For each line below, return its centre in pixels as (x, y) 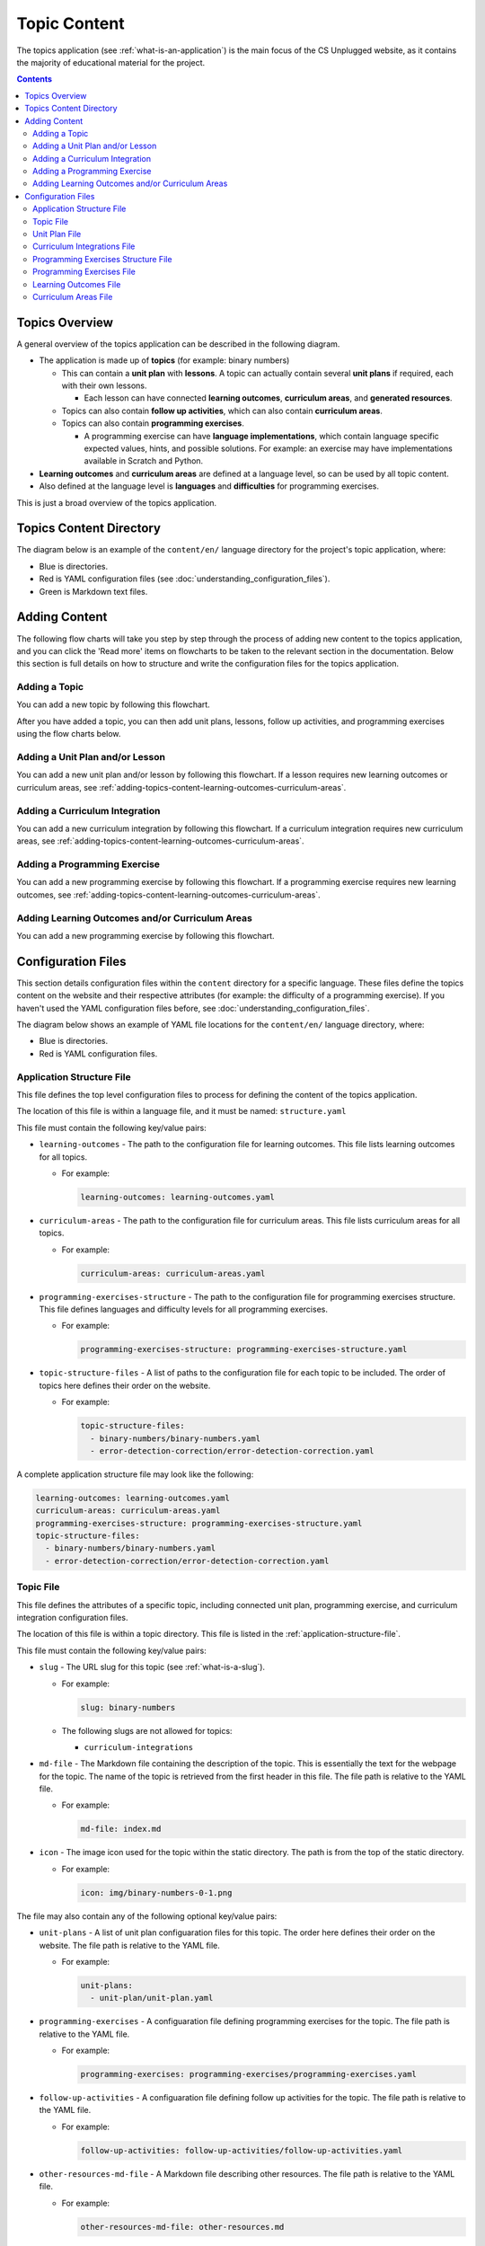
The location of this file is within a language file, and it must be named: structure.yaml (181, 1111)
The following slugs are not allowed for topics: (147, 1730)
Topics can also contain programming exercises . (153, 423)
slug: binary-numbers (128, 1707)
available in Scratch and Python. (144, 461)
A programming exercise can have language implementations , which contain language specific (261, 436)
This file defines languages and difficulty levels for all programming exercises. (183, 1309)
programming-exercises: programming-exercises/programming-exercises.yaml (249, 2074)
